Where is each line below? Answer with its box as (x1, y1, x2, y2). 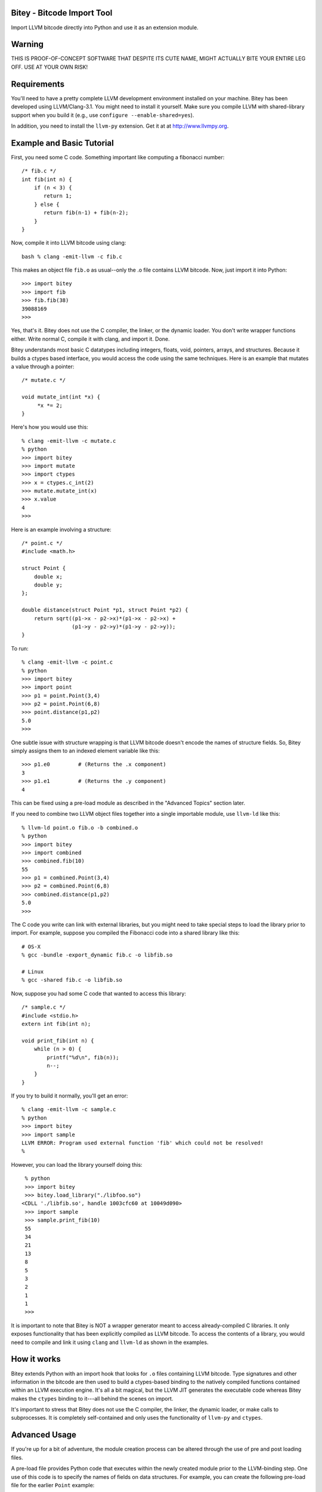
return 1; (44, 193, 72, 199)
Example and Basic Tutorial (11, 138, 114, 148)
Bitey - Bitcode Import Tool (11, 8, 113, 18)
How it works (11, 1354, 61, 1364)
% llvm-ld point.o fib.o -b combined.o (21, 824, 138, 831)
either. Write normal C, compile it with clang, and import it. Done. (11, 335, 170, 343)
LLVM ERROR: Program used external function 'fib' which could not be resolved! (21, 1140, 264, 1146)
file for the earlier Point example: (11, 1481, 95, 1488)
